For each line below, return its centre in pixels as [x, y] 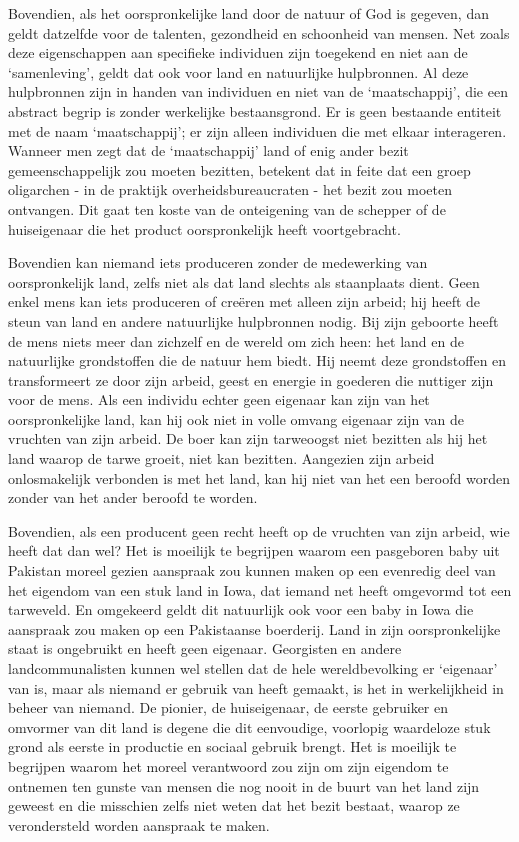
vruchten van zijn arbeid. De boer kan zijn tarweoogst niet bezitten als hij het [248, 438]
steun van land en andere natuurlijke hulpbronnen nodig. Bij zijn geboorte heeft [253, 320]
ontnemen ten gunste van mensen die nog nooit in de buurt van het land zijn [244, 785]
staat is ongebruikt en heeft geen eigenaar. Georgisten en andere [205, 648]
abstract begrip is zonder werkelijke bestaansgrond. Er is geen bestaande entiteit [255, 110]
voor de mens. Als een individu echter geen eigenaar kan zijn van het [219, 399]
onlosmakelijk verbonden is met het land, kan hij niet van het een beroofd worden [259, 477]
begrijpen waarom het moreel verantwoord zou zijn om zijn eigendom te [228, 765]
